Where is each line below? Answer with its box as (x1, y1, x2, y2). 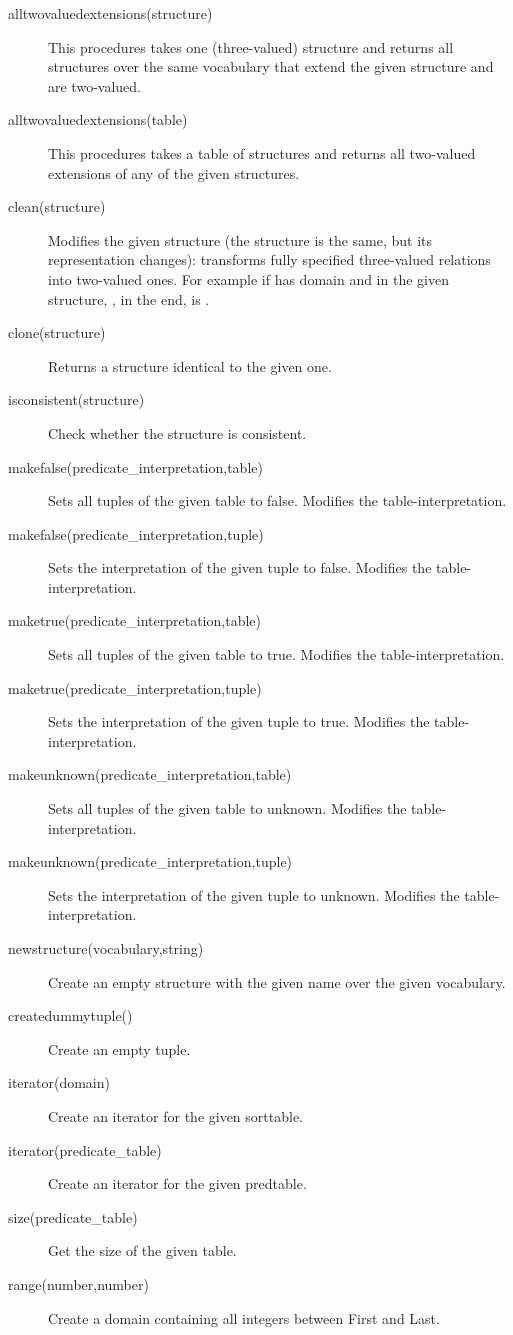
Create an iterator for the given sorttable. (48, 1105, 303, 1126)
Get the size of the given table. (48, 1240, 237, 1261)
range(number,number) (8, 1273, 149, 1294)
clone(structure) (8, 322, 106, 343)
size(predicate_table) (8, 1206, 138, 1227)
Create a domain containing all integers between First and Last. (48, 1307, 440, 1328)
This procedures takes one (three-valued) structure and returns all (48, 36, 454, 57)
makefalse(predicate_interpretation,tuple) (8, 523, 264, 544)
